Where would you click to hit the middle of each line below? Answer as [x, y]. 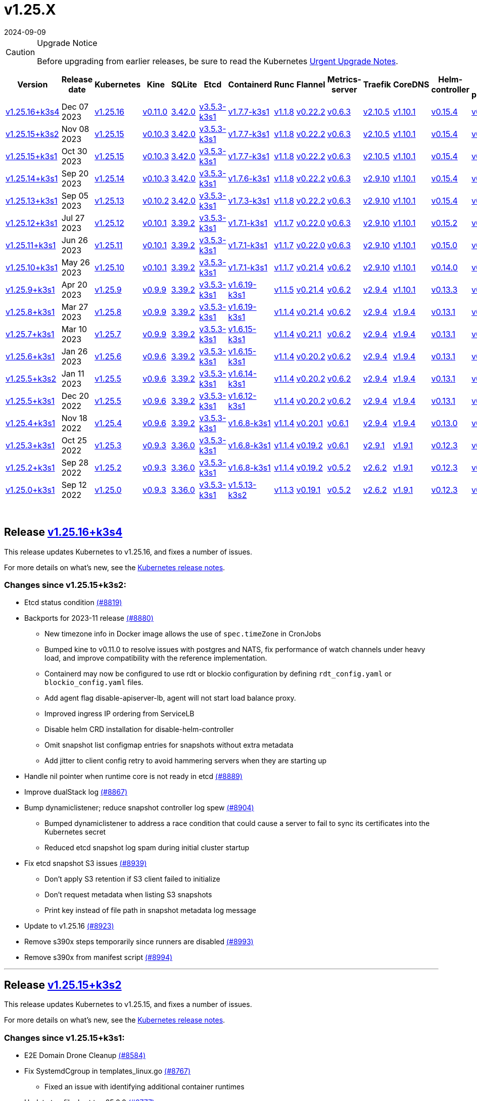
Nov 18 [74, 418]
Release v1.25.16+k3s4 [63, 532]
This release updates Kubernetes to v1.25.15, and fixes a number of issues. [128, 1004]
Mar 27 [75, 307]
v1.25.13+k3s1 [32, 200]
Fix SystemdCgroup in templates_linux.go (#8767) [108, 1071]
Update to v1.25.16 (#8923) [69, 926]
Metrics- [344, 79]
